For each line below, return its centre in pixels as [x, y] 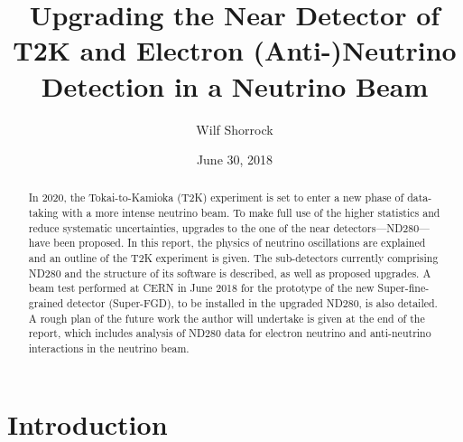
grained [46, 303]
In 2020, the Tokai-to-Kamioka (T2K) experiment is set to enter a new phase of [216, 197]
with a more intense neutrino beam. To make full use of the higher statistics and [251, 213]
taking [43, 213]
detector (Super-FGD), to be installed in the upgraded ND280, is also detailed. [252, 303]
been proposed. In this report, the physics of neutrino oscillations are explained [240, 243]
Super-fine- [403, 288]
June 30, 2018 [235, 160]
